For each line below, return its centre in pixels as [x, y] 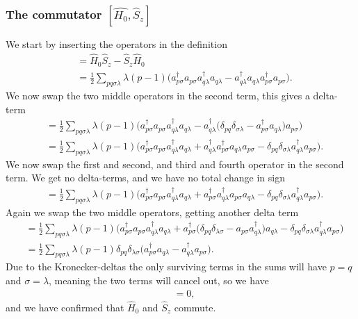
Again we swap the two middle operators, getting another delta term [152, 212]
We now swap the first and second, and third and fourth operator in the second [175, 164]
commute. [195, 307]
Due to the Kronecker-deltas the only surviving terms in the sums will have [166, 267]
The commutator [54, 14]
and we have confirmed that [65, 307]
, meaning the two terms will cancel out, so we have [159, 280]
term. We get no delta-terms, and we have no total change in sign [145, 178]
